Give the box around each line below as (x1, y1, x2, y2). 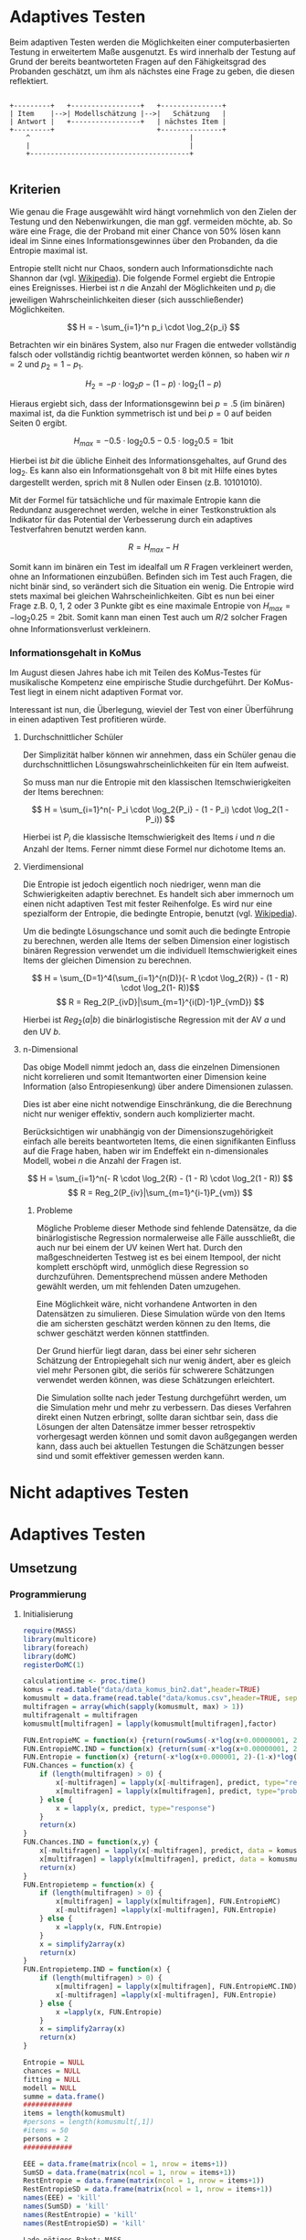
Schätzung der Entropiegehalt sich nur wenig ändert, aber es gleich (36, 1355, 291, 1367)
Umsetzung (9, 1560, 78, 1576)
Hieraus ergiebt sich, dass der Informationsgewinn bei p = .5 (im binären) (9, 398, 286, 409)
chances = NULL (22, 2066, 81, 2076)
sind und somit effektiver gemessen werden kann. (36, 1451, 226, 1462)
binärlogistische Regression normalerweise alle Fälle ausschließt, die (36, 1232, 295, 1243)
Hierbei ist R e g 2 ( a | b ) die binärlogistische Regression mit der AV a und (22, 1014, 286, 1028)
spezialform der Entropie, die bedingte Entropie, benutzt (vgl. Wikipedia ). (22, 908, 298, 919)
